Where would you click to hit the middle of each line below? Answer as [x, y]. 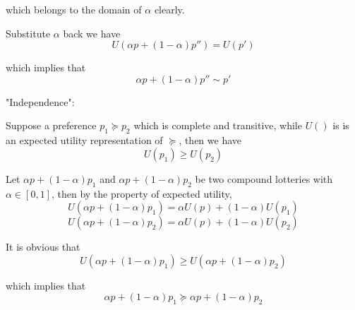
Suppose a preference [51, 125]
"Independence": [40, 101]
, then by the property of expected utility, [142, 193]
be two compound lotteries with [264, 178]
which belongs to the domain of [74, 9]
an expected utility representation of [84, 140]
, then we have [210, 140]
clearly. [169, 9]
